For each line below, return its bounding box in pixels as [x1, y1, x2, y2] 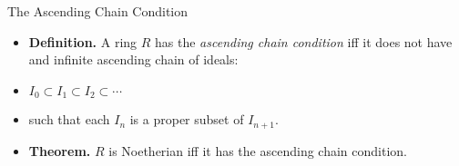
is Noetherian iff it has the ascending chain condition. [108, 141, 407, 160]
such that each [28, 110, 110, 129]
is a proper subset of [129, 110, 244, 129]
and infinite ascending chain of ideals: [28, 50, 239, 69]
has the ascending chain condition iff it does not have [155, 32, 453, 51]
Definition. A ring [28, 32, 138, 51]
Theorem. [28, 141, 91, 160]
